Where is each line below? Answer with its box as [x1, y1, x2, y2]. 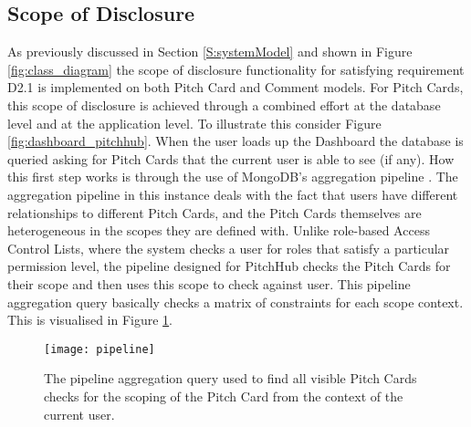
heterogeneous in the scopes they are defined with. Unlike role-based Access [7, 221, 430, 240]
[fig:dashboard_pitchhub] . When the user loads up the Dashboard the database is [7, 131, 464, 151]
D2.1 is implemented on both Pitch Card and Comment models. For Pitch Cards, [7, 78, 464, 97]
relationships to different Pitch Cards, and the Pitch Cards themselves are [7, 203, 422, 222]
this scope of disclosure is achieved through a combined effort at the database [7, 95, 441, 114]
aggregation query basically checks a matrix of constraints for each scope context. [7, 292, 464, 311]
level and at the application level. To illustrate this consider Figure [7, 113, 382, 132]
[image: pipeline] [44, 342, 155, 356]
